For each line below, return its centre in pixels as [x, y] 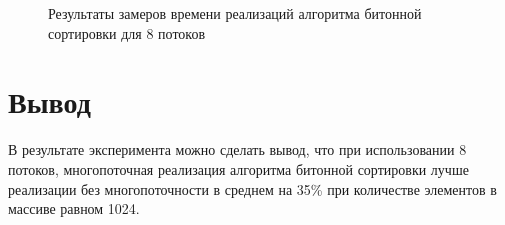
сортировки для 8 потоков [127, 32]
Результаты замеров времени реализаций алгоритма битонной [235, 13]
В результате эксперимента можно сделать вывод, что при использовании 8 [237, 149]
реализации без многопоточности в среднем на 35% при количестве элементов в [252, 188]
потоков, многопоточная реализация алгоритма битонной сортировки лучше [238, 168]
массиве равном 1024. [74, 208]
